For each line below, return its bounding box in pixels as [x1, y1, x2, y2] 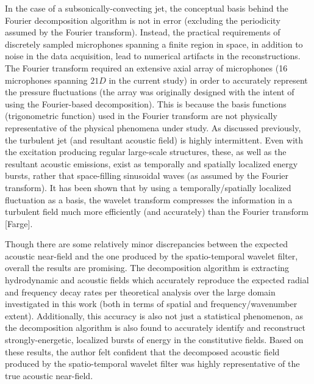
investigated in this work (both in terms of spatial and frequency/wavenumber [5, 297, 298, 310]
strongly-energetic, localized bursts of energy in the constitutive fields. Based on [5, 333, 304, 346]
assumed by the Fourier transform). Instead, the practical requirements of [5, 26, 280, 38]
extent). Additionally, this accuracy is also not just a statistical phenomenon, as [5, 309, 304, 322]
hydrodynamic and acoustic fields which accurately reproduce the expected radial [5, 274, 309, 286]
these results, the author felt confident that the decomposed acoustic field [5, 345, 280, 358]
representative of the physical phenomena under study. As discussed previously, [5, 121, 301, 134]
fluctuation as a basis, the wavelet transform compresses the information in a [5, 193, 293, 206]
